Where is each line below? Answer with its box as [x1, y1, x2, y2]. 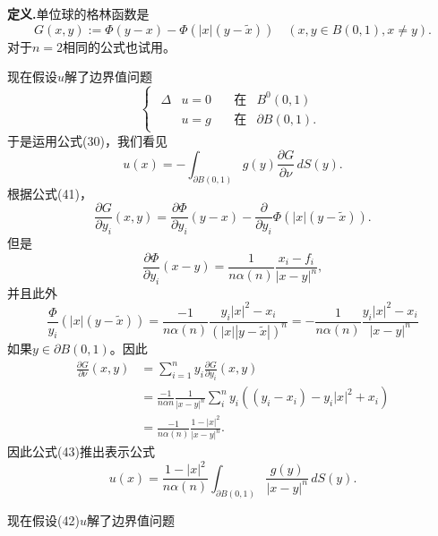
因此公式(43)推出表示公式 [7, 442, 155, 461]
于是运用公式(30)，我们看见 [7, 131, 167, 149]
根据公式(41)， [7, 183, 92, 202]
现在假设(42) [7, 510, 80, 529]
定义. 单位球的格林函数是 [7, 4, 150, 22]
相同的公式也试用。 [63, 37, 176, 55]
